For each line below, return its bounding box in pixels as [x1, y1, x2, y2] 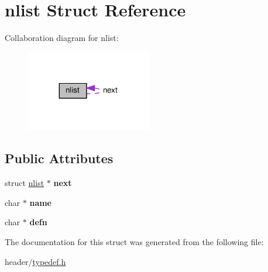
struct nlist [5, 177, 44, 189]
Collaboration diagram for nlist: [5, 32, 119, 44]
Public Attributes [5, 149, 114, 167]
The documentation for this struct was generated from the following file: [5, 236, 264, 248]
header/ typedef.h [5, 255, 66, 267]
